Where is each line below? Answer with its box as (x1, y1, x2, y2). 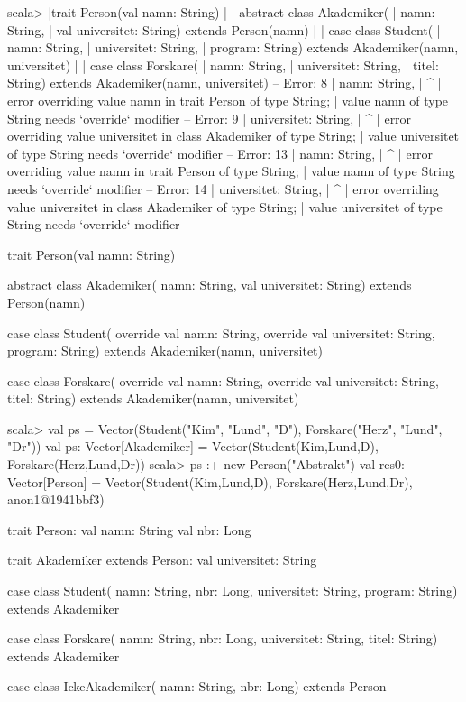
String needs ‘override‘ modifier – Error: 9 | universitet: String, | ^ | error (7, 108, 412, 127)
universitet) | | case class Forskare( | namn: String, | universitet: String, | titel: (7, 55, 439, 74)
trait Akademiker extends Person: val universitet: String (7, 550, 317, 569)
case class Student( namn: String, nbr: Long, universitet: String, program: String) (7, 581, 458, 600)
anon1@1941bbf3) (7, 490, 105, 509)
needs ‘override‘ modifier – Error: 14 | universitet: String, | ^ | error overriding (7, 179, 439, 198)
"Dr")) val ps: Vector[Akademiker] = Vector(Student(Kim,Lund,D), (7, 437, 379, 456)
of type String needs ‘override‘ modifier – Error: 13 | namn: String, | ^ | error (7, 143, 434, 162)
